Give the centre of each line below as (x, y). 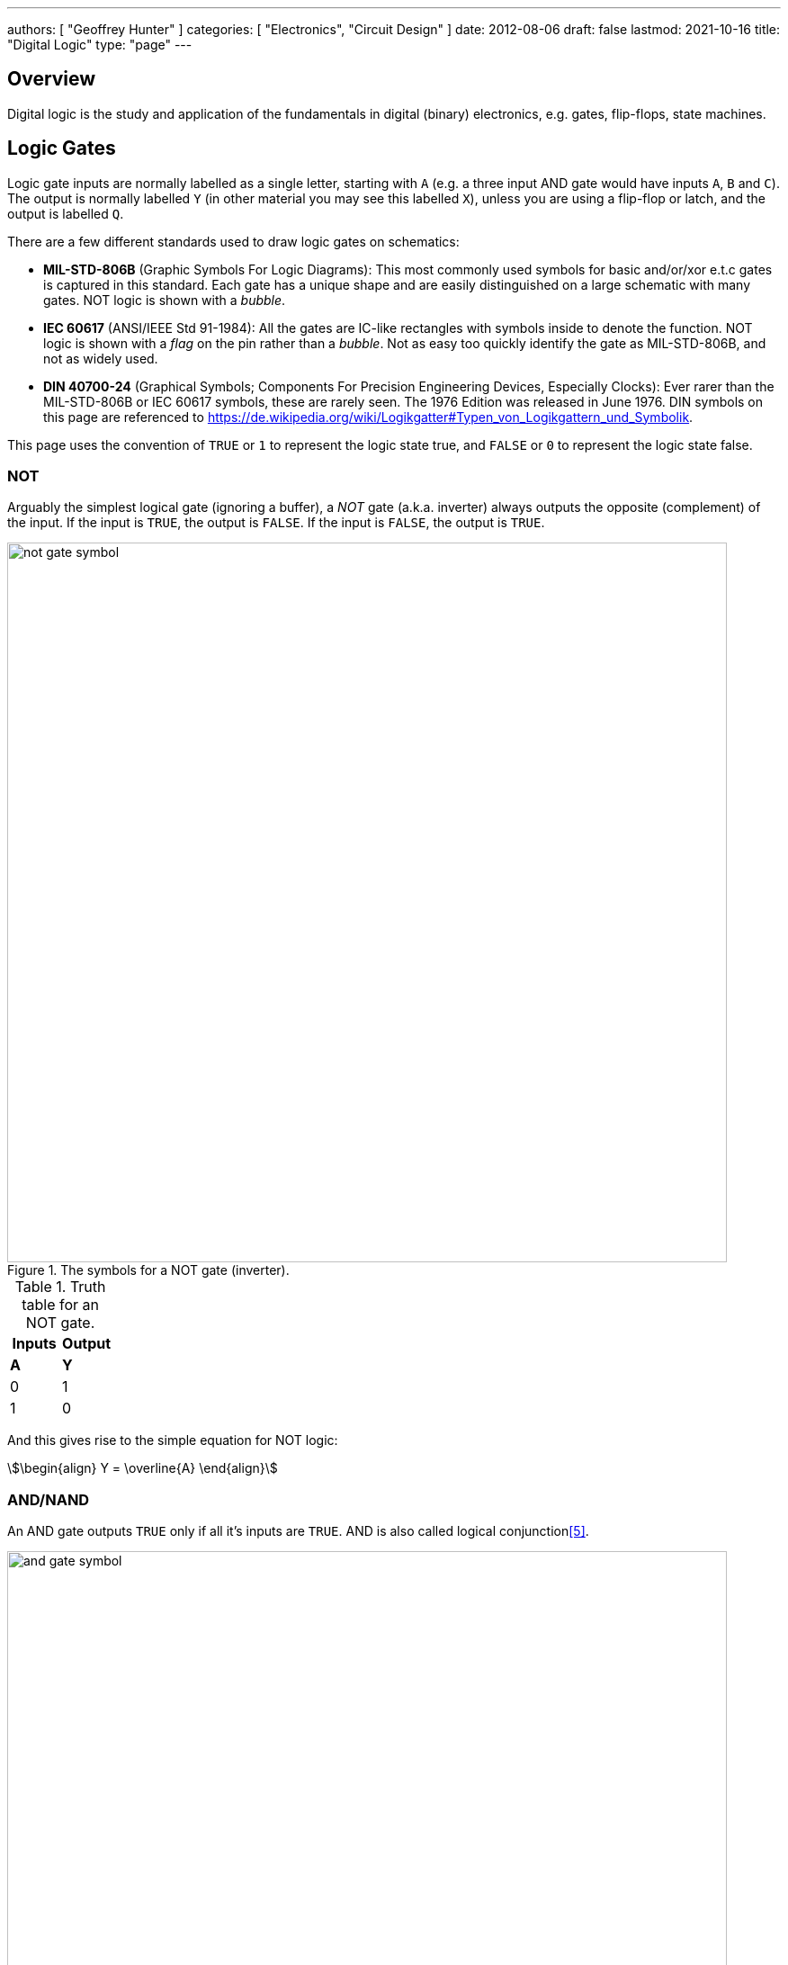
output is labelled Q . (66, 213)
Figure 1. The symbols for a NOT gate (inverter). (148, 1270)
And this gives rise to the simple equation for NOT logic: (173, 1440)
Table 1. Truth (60, 1287)
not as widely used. (101, 358)
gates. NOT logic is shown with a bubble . (165, 300)
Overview (52, 79)
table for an (60, 1305)
